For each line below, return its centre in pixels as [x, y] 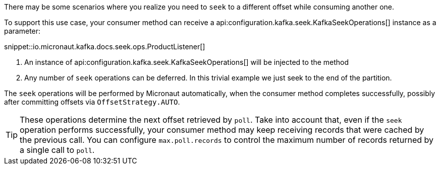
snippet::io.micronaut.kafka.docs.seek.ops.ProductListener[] [105, 47]
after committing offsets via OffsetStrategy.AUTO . [92, 102]
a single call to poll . [57, 150]
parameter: [22, 31]
